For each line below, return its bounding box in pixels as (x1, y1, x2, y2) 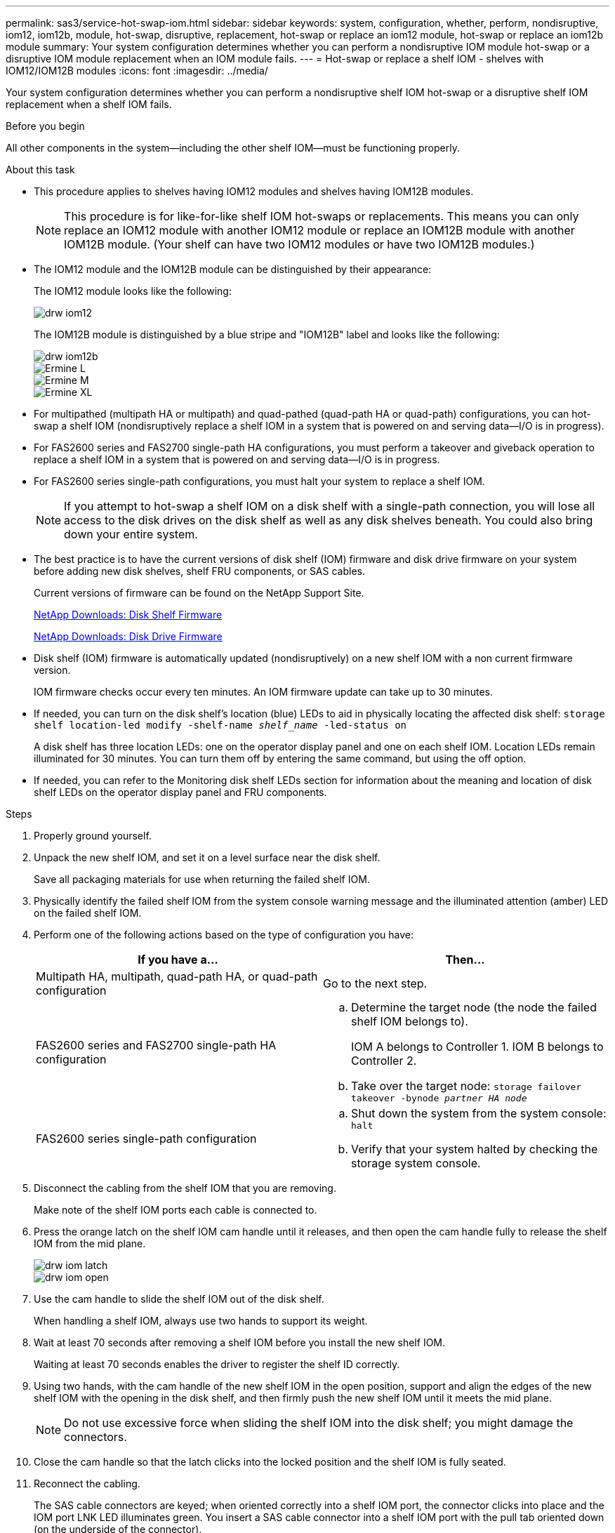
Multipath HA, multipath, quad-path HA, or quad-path (36, 969, 318, 983)
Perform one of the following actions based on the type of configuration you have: (34, 929, 414, 941)
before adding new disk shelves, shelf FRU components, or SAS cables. (34, 565, 365, 577)
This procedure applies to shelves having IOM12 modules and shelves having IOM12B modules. (34, 185, 474, 197)
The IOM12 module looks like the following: (34, 285, 232, 297)
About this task (6, 164, 75, 175)
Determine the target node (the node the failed (351, 1000, 597, 1014)
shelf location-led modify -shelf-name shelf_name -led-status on (34, 719, 407, 731)
